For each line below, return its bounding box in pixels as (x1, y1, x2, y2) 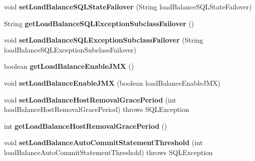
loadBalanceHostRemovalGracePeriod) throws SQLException (4, 104, 189, 114)
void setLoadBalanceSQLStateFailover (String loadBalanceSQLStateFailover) (4, 1, 252, 11)
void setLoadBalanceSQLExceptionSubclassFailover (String (4, 35, 204, 45)
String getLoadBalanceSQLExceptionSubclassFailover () (4, 18, 194, 28)
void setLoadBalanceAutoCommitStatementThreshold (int (4, 137, 203, 148)
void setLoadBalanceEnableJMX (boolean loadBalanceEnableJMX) (4, 77, 220, 88)
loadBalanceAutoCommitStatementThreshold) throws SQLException (4, 147, 213, 157)
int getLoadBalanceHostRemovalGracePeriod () (4, 120, 167, 131)
